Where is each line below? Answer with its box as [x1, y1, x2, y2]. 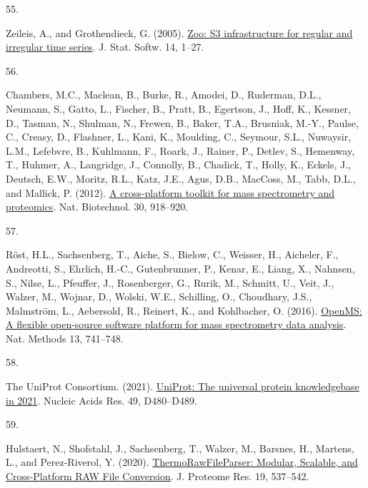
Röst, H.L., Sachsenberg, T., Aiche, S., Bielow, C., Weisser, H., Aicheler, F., [6, 247, 339, 262]
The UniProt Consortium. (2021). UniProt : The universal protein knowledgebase [6, 379, 359, 394]
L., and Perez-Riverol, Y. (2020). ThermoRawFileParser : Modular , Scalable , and [6, 454, 358, 469]
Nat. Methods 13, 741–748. [6, 330, 124, 345]
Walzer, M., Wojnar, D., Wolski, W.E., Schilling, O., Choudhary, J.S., [6, 289, 312, 304]
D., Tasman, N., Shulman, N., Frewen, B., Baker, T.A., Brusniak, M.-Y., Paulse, [6, 115, 359, 130]
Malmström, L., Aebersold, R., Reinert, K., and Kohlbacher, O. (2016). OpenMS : [6, 303, 362, 317]
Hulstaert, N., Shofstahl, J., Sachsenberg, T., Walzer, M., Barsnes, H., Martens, [6, 440, 354, 455]
